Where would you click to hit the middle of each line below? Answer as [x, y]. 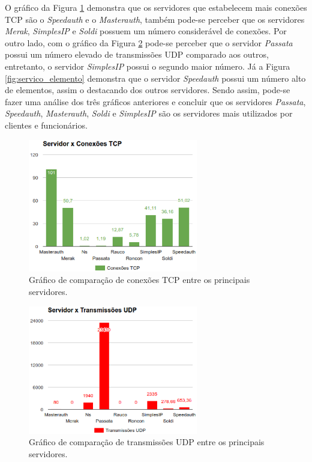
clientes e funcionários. [46, 125]
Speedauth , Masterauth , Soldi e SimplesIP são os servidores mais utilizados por [149, 113]
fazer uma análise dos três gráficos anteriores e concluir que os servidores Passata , [155, 101]
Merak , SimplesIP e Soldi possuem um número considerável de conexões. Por [146, 31]
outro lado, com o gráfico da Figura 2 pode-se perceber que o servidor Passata [149, 42]
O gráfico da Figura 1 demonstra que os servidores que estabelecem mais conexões [156, 7]
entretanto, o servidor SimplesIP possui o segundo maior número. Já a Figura [148, 66]
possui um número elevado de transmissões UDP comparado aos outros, [137, 54]
